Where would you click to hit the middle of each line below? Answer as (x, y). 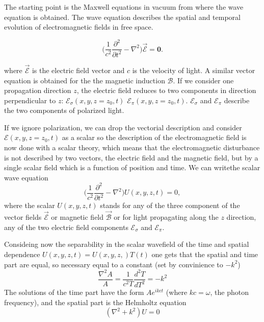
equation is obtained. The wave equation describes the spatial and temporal (122, 17)
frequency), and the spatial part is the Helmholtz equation (95, 302)
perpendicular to (30, 100)
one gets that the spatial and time (205, 254)
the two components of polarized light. (64, 110)
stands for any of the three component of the (170, 205)
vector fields (23, 217)
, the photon (229, 292)
